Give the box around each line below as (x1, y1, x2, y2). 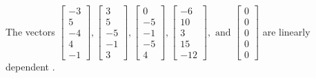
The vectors (6, 24, 55, 38)
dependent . (6, 60, 55, 74)
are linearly (262, 24, 310, 38)
